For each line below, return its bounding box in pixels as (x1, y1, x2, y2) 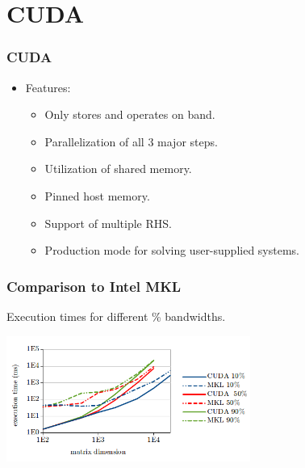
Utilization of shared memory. (44, 160, 192, 177)
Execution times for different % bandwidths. (6, 307, 226, 324)
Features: (25, 78, 71, 95)
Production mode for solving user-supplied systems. (44, 242, 299, 259)
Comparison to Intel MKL (6, 276, 182, 296)
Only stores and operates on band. (44, 106, 215, 123)
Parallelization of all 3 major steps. (44, 133, 218, 150)
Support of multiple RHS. (44, 214, 172, 231)
